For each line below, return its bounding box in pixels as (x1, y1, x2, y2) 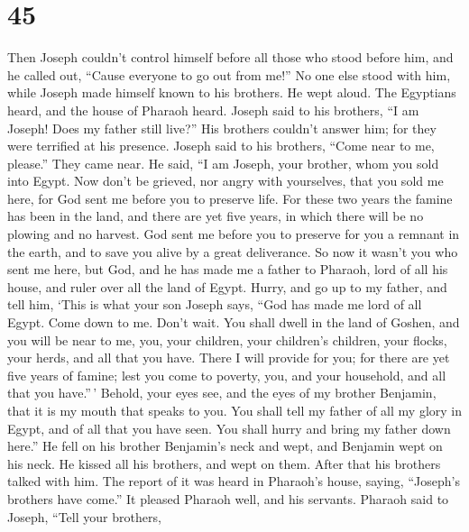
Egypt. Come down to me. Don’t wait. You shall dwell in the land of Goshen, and (7, 313, 460, 332)
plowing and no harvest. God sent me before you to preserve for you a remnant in (7, 225, 460, 243)
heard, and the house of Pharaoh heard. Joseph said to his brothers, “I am (7, 100, 419, 119)
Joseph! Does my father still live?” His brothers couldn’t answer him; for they (7, 118, 437, 137)
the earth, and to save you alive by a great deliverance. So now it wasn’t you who (7, 242, 458, 261)
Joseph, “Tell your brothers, (7, 507, 161, 526)
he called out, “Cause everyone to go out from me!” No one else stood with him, (7, 65, 451, 84)
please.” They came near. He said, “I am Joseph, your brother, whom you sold (7, 153, 439, 172)
